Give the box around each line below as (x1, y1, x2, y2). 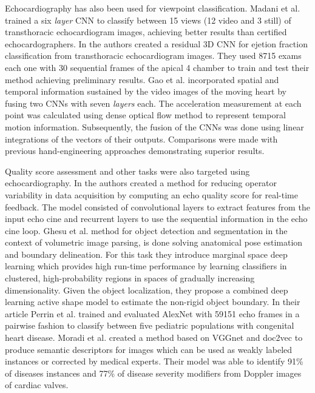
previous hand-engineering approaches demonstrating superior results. (5, 144, 265, 157)
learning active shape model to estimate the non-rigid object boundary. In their (5, 295, 300, 308)
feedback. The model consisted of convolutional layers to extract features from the (5, 200, 310, 213)
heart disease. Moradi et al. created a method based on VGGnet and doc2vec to (5, 331, 303, 344)
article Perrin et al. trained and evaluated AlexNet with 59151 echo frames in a (5, 307, 300, 320)
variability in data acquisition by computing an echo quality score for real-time (5, 188, 298, 201)
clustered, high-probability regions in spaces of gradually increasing (5, 272, 255, 284)
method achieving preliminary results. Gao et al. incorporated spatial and (5, 73, 279, 86)
